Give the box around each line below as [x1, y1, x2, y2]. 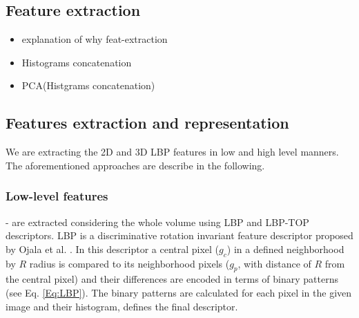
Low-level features [6, 187, 108, 205]
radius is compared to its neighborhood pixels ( [29, 256, 230, 270]
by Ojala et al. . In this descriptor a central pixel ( [6, 241, 220, 256]
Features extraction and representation [6, 112, 289, 133]
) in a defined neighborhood [226, 241, 345, 256]
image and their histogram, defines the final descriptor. [6, 299, 238, 313]
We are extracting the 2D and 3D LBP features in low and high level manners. [6, 144, 339, 159]
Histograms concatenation [21, 55, 132, 69]
